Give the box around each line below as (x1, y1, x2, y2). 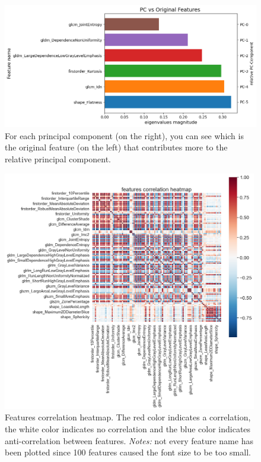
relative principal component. (5, 152, 111, 165)
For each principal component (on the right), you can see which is (5, 129, 244, 142)
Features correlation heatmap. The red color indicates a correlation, (5, 411, 251, 423)
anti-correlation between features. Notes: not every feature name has (5, 434, 253, 447)
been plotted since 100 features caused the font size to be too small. (5, 446, 251, 458)
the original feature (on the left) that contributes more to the (5, 141, 228, 153)
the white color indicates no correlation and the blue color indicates (5, 423, 251, 435)
